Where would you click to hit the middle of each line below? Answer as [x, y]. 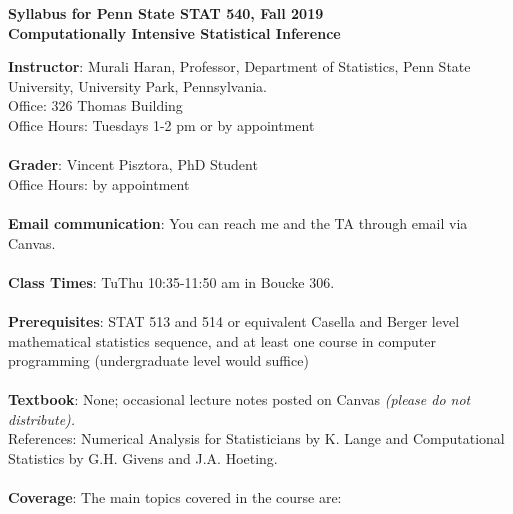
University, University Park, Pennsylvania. [137, 85]
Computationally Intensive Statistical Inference [174, 32]
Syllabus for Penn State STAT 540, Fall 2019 [166, 13]
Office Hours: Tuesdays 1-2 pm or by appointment [161, 124]
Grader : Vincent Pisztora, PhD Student [133, 164]
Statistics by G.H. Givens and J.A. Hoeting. [143, 458]
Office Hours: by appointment [99, 183]
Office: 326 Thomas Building [95, 105]
